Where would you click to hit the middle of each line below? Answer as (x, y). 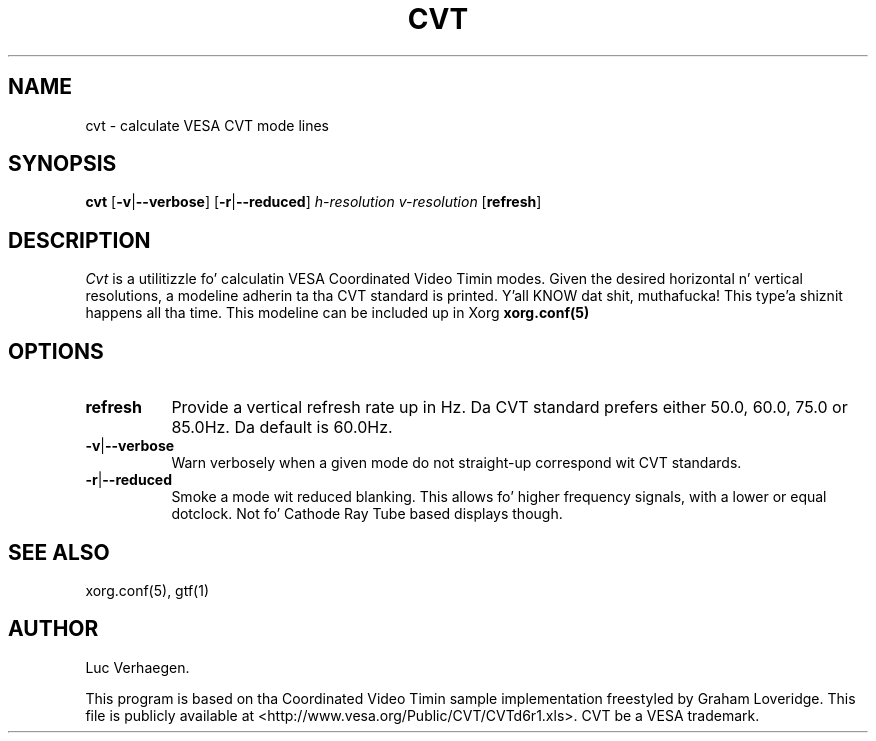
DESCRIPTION (79, 240)
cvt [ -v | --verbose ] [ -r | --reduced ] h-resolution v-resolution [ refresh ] (313, 202)
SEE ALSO (59, 552)
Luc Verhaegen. (137, 667)
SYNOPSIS (62, 164)
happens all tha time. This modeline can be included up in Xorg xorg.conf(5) (337, 313)
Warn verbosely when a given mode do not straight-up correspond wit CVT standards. (456, 463)
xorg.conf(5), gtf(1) (147, 590)
